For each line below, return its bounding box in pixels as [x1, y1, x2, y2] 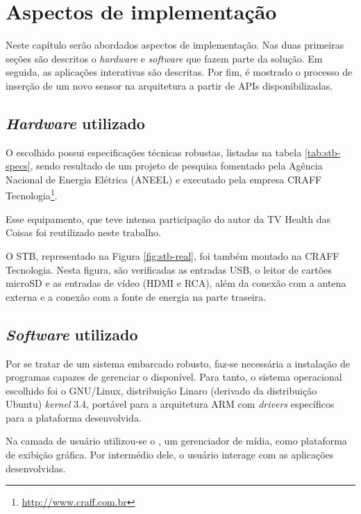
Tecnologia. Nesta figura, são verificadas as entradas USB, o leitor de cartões [6, 262, 332, 276]
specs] [6, 158, 31, 173]
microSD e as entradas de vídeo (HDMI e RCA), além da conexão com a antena [6, 276, 346, 290]
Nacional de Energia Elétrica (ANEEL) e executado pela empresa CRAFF [6, 172, 322, 186]
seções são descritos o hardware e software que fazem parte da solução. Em [6, 51, 323, 65]
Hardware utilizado [6, 112, 145, 133]
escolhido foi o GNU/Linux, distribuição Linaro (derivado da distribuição [6, 383, 317, 397]
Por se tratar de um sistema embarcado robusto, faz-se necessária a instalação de [6, 356, 351, 370]
